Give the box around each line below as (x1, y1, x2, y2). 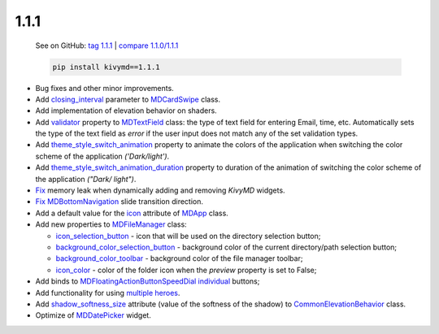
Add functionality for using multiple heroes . (35, 288, 180, 297)
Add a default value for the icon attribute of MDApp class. (35, 208, 229, 218)
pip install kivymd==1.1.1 (52, 62, 160, 72)
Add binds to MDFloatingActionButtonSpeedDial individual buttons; (35, 276, 260, 286)
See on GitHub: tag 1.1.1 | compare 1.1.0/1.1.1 (35, 41, 179, 50)
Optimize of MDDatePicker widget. (35, 310, 152, 320)
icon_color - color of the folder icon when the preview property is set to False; (55, 265, 317, 275)
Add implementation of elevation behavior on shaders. (35, 106, 217, 115)
